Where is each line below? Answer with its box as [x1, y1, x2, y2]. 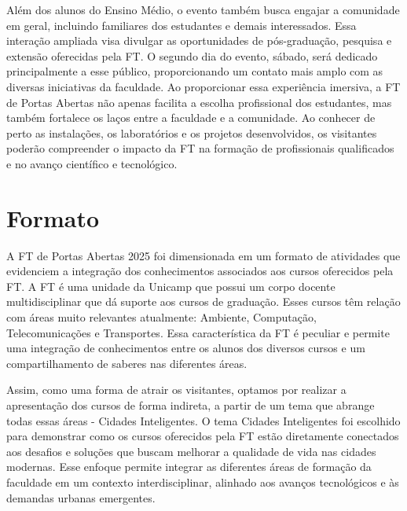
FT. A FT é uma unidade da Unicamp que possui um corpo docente [6, 278, 335, 294]
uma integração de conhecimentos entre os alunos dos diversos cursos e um [6, 340, 365, 356]
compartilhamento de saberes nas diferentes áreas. [6, 355, 247, 371]
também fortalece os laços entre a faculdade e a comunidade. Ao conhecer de [6, 109, 376, 126]
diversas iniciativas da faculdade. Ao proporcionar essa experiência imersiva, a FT [6, 78, 401, 94]
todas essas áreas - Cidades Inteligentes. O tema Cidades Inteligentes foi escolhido [6, 412, 401, 428]
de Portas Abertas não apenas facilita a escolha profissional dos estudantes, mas [6, 94, 392, 110]
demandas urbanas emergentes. [6, 489, 156, 505]
